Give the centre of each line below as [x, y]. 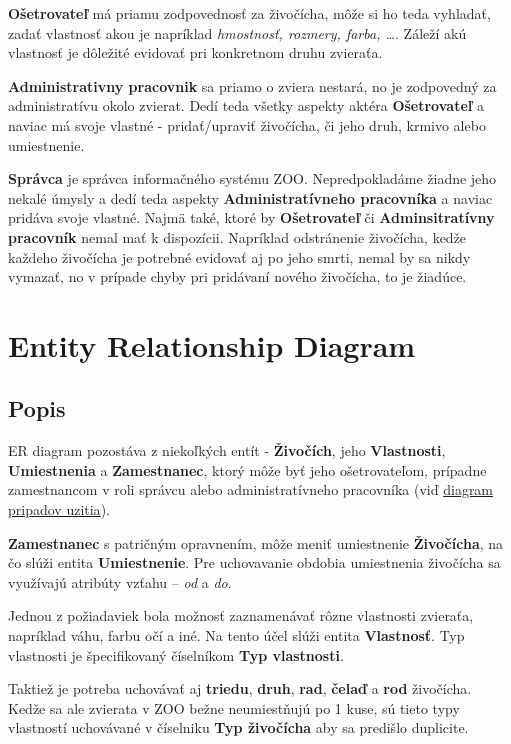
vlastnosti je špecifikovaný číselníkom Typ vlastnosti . [176, 654]
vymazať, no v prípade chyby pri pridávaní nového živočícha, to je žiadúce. [237, 276]
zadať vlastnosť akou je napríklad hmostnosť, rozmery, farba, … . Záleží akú [237, 32]
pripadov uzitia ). [59, 509]
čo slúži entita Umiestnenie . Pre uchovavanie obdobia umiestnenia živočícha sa [254, 562]
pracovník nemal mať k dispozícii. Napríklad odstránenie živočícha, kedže [237, 236]
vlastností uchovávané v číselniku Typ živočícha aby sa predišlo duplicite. [238, 727]
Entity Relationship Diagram [212, 344]
